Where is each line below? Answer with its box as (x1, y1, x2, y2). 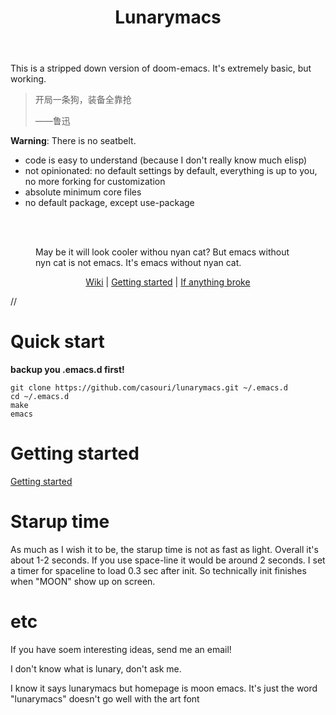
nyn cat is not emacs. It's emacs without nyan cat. (35, 257, 242, 269)
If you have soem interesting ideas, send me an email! (10, 643, 232, 655)
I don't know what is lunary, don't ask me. (10, 662, 182, 675)
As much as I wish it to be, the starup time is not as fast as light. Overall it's (10, 544, 319, 555)
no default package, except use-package (24, 197, 195, 209)
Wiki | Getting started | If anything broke (85, 276, 251, 288)
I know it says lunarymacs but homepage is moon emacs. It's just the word (10, 682, 318, 694)
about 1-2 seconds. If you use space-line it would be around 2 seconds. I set (10, 554, 326, 566)
